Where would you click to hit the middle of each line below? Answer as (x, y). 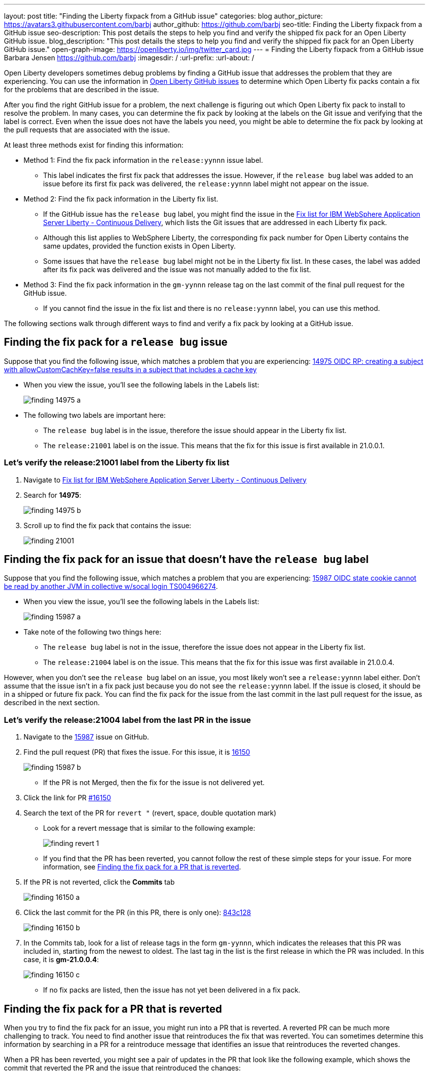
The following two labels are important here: (95, 415)
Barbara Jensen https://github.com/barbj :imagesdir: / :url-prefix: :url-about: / (129, 58)
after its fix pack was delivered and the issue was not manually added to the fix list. (177, 269)
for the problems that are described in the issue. (82, 89)
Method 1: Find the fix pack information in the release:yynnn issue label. (143, 160)
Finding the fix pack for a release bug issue (116, 342)
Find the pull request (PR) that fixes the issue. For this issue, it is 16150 (137, 752)
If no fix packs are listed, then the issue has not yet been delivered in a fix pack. (172, 990)
